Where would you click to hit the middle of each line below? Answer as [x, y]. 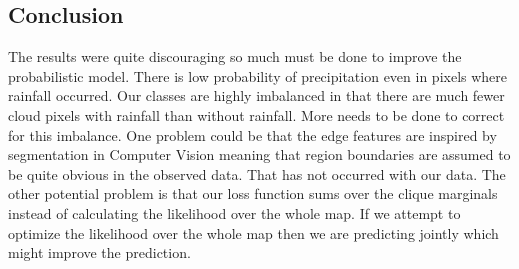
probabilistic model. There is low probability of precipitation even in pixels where [258, 75]
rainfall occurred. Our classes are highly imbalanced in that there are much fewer [256, 95]
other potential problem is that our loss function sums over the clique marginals [253, 193]
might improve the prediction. [99, 252]
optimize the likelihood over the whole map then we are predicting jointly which [253, 232]
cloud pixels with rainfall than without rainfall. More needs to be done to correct [256, 114]
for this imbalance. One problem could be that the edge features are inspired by [252, 134]
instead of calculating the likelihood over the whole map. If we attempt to [234, 212]
